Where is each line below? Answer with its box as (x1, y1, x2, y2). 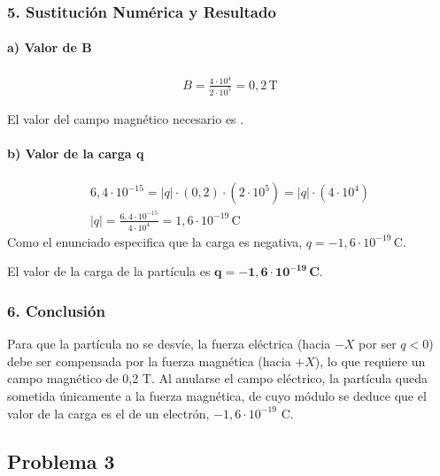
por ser (359, 334, 397, 353)
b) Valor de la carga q (7, 143, 144, 162)
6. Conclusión (7, 299, 105, 321)
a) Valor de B (7, 38, 92, 57)
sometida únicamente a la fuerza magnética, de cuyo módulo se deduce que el (7, 387, 427, 405)
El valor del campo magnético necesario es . (7, 109, 244, 127)
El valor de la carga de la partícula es (7, 262, 211, 280)
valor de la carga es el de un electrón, (7, 403, 210, 422)
